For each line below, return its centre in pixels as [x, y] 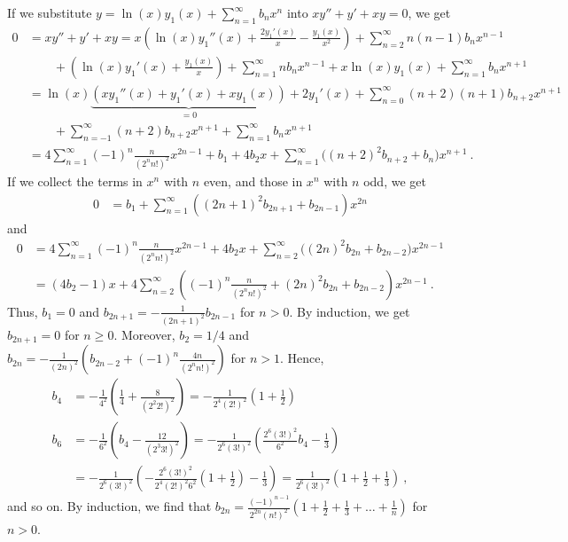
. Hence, [302, 358]
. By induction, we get [350, 311]
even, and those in [253, 181]
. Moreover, [144, 334]
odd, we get [395, 181]
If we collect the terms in [75, 181]
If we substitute [50, 12]
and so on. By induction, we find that [109, 506]
